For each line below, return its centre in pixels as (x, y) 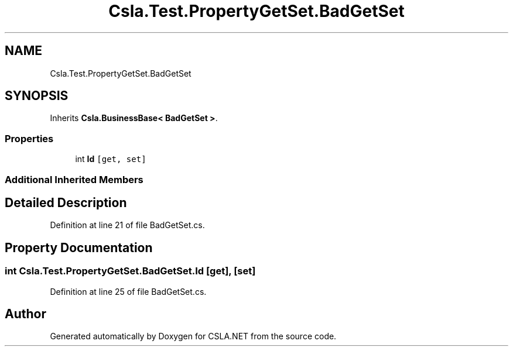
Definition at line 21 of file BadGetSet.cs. (127, 225)
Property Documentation (79, 247)
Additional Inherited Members (74, 179)
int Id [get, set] (111, 159)
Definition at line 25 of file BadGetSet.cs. (128, 291)
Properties (29, 138)
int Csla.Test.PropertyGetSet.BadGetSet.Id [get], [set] (130, 271)
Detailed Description (66, 202)
